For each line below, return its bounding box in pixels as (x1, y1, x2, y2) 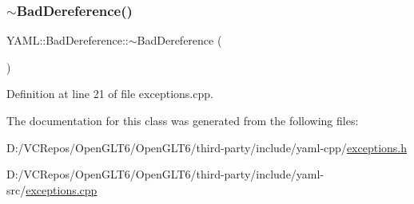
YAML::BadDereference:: (6, 32, 129, 49)
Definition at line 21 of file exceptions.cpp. (6, 85, 213, 102)
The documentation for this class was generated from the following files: (6, 112, 359, 128)
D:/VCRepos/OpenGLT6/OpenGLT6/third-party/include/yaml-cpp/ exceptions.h (6, 139, 408, 155)
